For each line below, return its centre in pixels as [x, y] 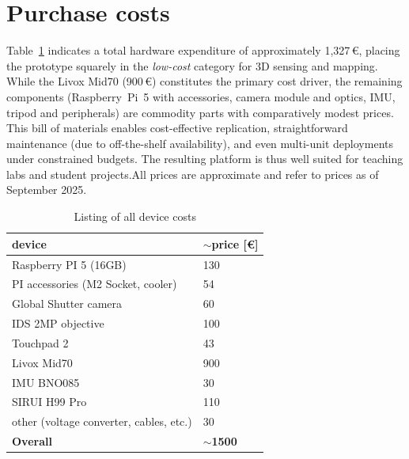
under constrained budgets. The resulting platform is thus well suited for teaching [205, 159]
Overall [32, 441]
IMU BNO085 [46, 382]
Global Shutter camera [67, 303]
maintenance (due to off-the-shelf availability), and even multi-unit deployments [200, 143]
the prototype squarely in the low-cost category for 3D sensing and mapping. [192, 65]
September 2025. [47, 190]
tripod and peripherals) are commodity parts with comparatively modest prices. [200, 112]
